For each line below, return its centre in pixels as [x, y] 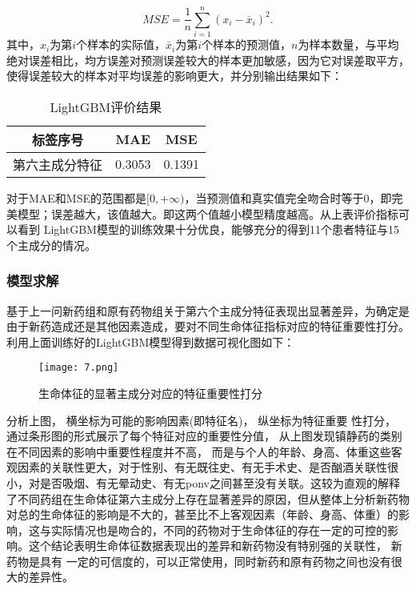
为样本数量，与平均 [348, 44]
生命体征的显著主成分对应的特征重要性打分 [150, 393]
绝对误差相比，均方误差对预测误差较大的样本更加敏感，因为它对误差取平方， [208, 60]
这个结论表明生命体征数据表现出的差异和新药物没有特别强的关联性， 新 [215, 546]
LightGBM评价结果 [106, 106]
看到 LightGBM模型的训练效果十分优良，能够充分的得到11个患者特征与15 [208, 229]
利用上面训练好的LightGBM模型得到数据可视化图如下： [151, 341]
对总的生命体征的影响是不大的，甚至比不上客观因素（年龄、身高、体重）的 [202, 514]
